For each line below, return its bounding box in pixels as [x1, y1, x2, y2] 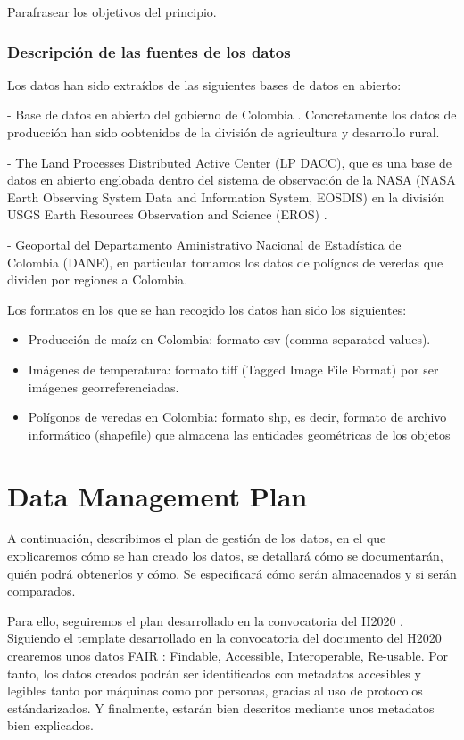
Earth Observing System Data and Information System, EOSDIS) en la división [7, 187, 445, 206]
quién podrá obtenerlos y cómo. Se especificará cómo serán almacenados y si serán [7, 563, 457, 582]
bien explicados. [7, 716, 94, 735]
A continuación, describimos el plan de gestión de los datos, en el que [7, 529, 386, 547]
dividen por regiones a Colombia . [7, 270, 188, 289]
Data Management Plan [7, 477, 308, 514]
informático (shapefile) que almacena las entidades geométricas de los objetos [28, 424, 451, 443]
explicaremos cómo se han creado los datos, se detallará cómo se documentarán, [7, 547, 443, 565]
